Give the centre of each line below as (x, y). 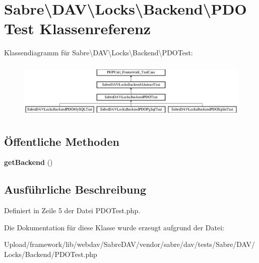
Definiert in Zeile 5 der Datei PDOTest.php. (72, 210)
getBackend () (28, 162)
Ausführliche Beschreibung (75, 189)
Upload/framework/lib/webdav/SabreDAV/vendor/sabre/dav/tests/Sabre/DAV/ (129, 244)
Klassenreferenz (95, 28)
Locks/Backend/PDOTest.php (51, 254)
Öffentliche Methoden (62, 141)
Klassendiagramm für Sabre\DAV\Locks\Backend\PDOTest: (99, 53)
